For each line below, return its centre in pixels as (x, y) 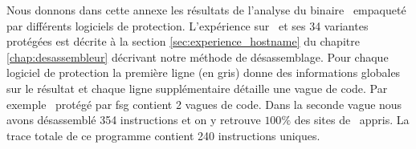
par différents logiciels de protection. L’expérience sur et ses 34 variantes (188, 25)
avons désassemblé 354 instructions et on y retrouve (134, 120)
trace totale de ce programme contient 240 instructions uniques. (163, 135)
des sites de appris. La (352, 120)
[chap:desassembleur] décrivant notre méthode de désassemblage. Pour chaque (198, 56)
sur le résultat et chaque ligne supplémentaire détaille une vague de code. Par (197, 88)
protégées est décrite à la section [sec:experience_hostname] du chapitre (183, 41)
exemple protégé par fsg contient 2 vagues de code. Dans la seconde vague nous (204, 104)
